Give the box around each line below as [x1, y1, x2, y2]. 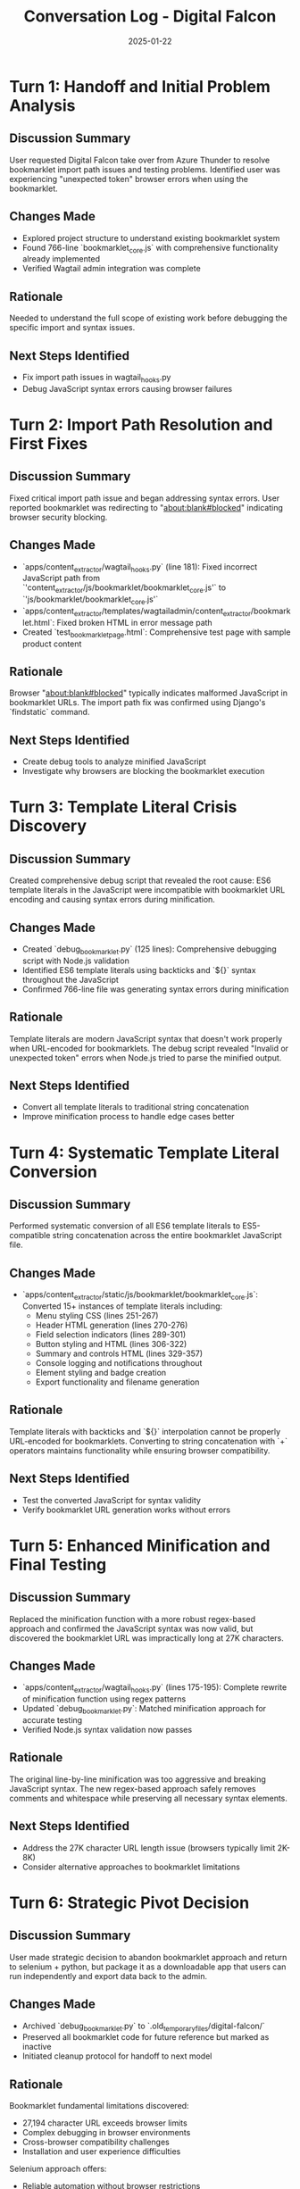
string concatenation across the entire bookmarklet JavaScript [52, 1230, 282, 1241]
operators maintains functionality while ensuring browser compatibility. [9, 1444, 271, 1456]
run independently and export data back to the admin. [9, 1970, 208, 1981]
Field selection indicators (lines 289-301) [35, 1329, 187, 1340]
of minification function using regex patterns [21, 1694, 187, 1704]
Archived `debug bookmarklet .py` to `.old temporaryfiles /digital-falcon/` [21, 2020, 265, 2033]
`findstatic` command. [9, 707, 90, 718]
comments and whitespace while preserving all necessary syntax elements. [9, 1793, 288, 1803]
